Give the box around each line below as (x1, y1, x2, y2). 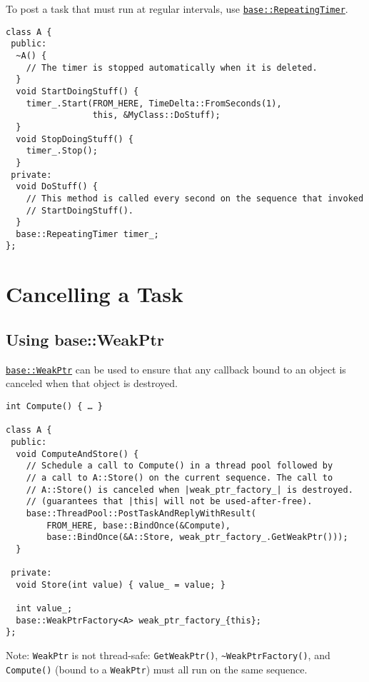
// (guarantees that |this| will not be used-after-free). (26, 496, 313, 507)
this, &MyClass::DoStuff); (92, 110, 221, 121)
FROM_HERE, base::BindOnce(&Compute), (46, 520, 231, 531)
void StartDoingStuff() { (16, 86, 139, 96)
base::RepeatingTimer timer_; (16, 229, 159, 239)
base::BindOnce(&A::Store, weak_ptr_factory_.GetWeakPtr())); (46, 532, 348, 543)
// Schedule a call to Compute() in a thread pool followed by (26, 461, 333, 471)
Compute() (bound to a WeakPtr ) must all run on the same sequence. (6, 661, 308, 676)
